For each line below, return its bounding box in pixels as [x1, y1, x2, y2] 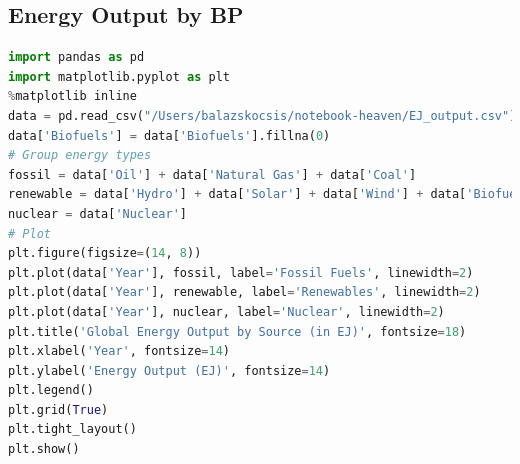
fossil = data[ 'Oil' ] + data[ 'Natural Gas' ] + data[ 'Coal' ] [8, 167, 417, 182]
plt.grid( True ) [8, 402, 109, 417]
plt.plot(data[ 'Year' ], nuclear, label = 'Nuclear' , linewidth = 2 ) [8, 304, 445, 319]
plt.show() [8, 442, 80, 457]
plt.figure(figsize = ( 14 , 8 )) [8, 246, 202, 261]
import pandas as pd [8, 50, 145, 65]
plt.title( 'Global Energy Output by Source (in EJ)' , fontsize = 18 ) [8, 324, 467, 339]
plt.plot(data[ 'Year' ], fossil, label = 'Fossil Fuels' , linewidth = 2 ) [8, 265, 474, 280]
